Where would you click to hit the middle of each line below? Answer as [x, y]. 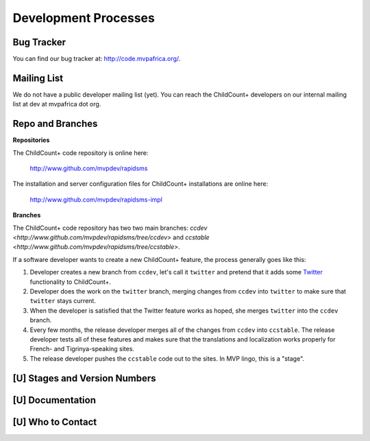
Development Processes [84, 18]
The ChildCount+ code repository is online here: [81, 153]
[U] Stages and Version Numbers [85, 378]
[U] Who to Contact [55, 422]
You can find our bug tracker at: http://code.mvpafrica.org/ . [97, 59]
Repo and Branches [55, 124]
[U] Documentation [54, 400]
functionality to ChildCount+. [71, 282]
